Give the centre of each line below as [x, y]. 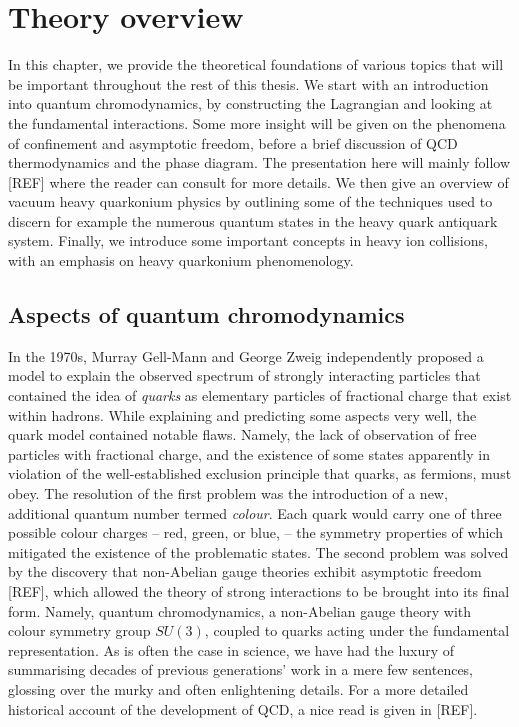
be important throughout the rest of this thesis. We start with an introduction [248, 83]
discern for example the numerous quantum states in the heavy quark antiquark [253, 220]
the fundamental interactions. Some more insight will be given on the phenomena [257, 122]
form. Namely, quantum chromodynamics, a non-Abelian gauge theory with [240, 610]
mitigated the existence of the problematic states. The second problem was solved [258, 551]
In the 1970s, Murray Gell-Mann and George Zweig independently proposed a [246, 355]
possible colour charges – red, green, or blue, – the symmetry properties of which [255, 532]
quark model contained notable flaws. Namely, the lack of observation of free [242, 434]
